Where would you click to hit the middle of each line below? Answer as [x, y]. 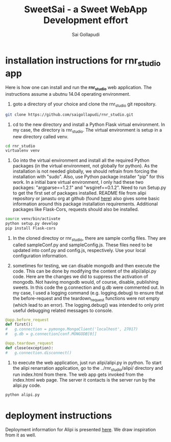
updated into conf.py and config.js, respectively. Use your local [79, 250]
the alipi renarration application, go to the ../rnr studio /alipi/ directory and [88, 369]
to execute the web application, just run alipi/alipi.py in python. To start [87, 363]
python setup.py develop [32, 224]
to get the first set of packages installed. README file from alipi [79, 193]
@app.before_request [27, 320]
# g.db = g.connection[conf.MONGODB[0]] [51, 334]
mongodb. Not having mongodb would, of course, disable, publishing [86, 282]
